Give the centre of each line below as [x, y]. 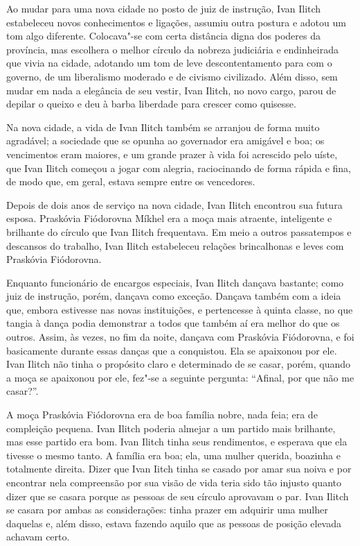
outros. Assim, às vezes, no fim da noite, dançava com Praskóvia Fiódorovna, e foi [180, 337]
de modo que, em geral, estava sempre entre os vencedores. [131, 181]
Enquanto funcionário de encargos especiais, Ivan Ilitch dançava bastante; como [175, 282]
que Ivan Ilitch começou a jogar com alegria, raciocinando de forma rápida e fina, [179, 168]
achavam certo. [38, 537]
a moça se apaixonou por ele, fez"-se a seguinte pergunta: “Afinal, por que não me [180, 377]
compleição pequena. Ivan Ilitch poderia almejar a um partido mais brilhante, [171, 428]
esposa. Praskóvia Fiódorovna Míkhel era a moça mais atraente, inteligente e [169, 218]
